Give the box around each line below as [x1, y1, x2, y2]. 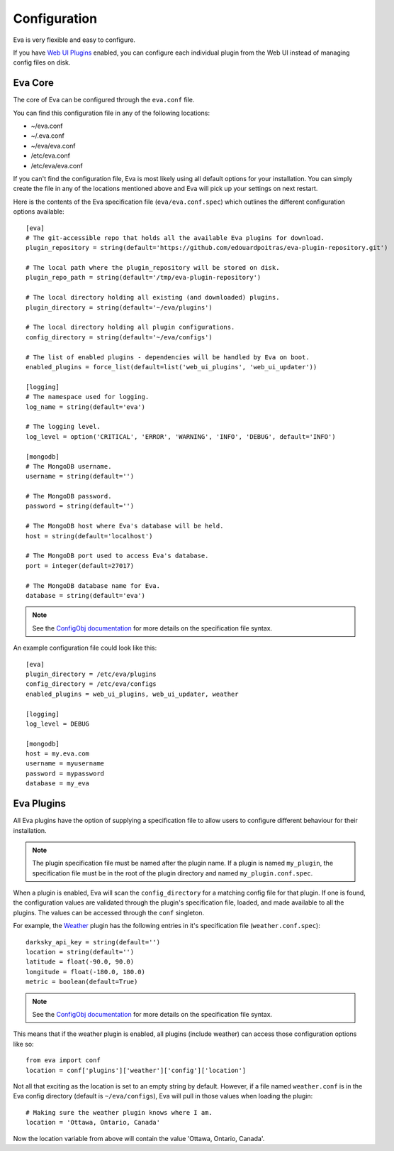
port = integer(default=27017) [26, 562, 135, 569]
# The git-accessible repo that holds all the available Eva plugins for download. [26, 234, 325, 241]
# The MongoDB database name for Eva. [26, 582, 161, 589]
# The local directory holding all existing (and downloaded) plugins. [26, 293, 280, 302]
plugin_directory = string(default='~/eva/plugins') [26, 303, 213, 312]
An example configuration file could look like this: [13, 643, 157, 653]
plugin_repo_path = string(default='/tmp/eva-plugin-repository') [26, 273, 261, 282]
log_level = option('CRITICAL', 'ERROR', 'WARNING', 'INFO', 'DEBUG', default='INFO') [26, 432, 336, 440]
